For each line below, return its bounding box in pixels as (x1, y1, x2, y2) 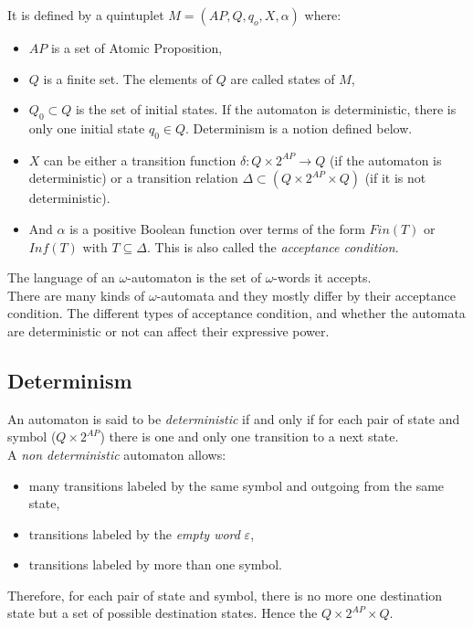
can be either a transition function (44, 150, 236, 169)
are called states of (230, 69, 335, 88)
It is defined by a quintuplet (7, 5, 164, 24)
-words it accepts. (273, 268, 372, 287)
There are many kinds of (7, 285, 145, 304)
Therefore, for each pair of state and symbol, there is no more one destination (7, 585, 443, 604)
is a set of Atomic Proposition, (50, 38, 223, 57)
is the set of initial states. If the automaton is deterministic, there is (75, 100, 457, 119)
